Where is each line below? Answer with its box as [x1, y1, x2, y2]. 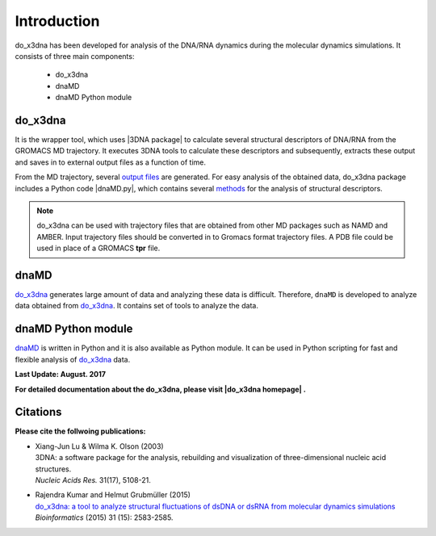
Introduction [15, 12, 100, 30]
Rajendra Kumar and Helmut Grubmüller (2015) [35, 490, 191, 500]
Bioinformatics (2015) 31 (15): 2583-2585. [35, 513, 174, 522]
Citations [15, 405, 62, 419]
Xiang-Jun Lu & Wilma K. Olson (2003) [35, 441, 165, 451]
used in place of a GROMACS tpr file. [36, 243, 161, 253]
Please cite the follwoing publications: [15, 426, 146, 436]
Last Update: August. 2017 [15, 370, 107, 379]
